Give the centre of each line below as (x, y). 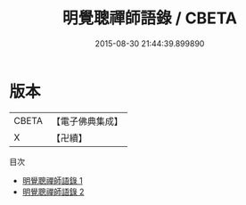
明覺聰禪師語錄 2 (53, 192)
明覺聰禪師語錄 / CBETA (150, 18)
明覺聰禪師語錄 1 (52, 180)
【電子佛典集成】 (87, 121)
